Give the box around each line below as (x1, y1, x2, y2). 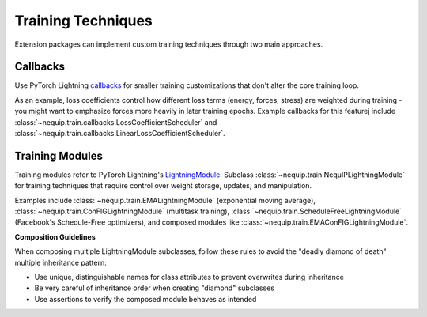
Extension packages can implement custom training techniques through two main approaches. (14, 40, 323, 49)
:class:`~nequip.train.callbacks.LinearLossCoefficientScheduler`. (14, 129, 225, 138)
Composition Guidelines (14, 232, 96, 241)
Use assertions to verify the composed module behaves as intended (34, 294, 257, 304)
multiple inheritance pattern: (14, 258, 107, 267)
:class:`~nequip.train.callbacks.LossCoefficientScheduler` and (14, 117, 217, 126)
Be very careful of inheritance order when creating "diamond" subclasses (34, 283, 274, 292)
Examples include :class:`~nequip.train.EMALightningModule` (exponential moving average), (14, 195, 316, 205)
